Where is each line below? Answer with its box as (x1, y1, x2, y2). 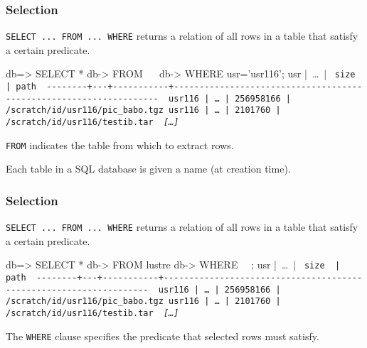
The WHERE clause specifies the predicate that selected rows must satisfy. (6, 328, 319, 343)
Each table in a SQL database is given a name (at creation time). (6, 161, 291, 176)
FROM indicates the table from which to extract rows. (6, 137, 234, 152)
